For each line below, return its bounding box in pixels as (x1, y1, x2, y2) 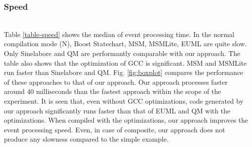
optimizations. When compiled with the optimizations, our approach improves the (4, 115, 248, 125)
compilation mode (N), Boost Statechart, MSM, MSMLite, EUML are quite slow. (4, 38, 247, 49)
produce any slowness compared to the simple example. (4, 134, 169, 144)
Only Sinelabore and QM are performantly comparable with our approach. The (4, 48, 240, 58)
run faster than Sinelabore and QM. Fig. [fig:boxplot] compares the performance (4, 67, 243, 77)
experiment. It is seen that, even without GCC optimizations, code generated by (4, 95, 244, 106)
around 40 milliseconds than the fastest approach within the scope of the (4, 86, 221, 96)
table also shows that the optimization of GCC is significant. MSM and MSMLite (4, 57, 247, 68)
